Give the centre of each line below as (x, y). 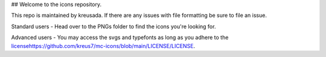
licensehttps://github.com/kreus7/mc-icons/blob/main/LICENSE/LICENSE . (103, 46)
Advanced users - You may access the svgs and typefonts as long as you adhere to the (120, 37)
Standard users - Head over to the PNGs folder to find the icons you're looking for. (113, 26)
